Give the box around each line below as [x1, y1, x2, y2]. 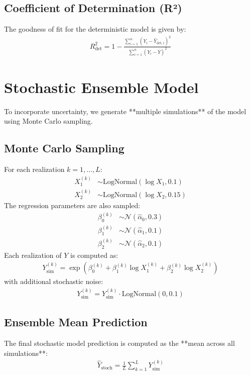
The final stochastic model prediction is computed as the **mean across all [4, 338, 235, 348]
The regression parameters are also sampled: [4, 200, 141, 211]
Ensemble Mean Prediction [4, 314, 148, 330]
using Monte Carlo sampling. [4, 116, 93, 126]
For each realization [4, 164, 65, 174]
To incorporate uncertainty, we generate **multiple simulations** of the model [4, 106, 246, 116]
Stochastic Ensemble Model [4, 76, 199, 97]
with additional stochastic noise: [4, 276, 103, 287]
